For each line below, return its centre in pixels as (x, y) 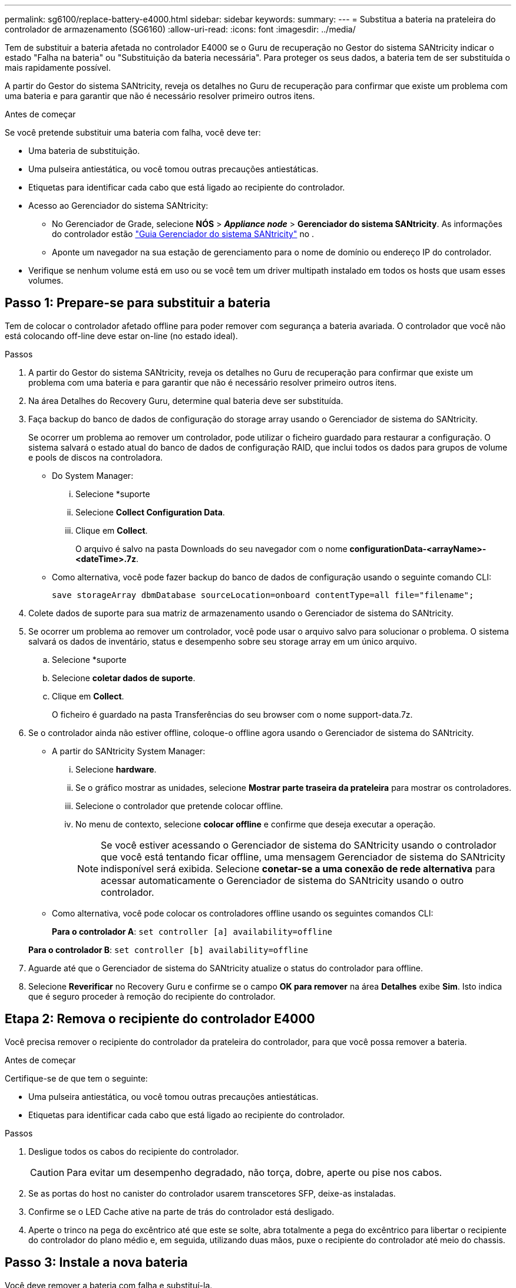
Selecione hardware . (116, 769)
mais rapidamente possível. (58, 68)
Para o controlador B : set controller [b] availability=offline (168, 949)
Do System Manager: (93, 475)
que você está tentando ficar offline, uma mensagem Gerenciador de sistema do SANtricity (303, 857)
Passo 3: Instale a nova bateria (96, 1263)
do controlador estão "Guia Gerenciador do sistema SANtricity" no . (183, 234)
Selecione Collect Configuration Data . (150, 512)
